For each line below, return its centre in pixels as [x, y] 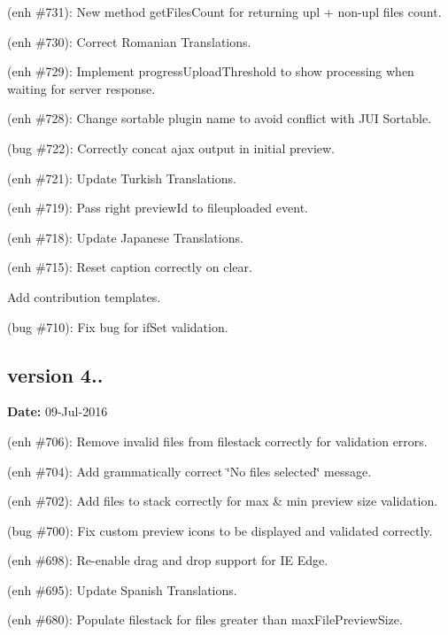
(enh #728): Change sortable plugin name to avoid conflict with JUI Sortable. [220, 118]
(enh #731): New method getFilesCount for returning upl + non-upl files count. [224, 12]
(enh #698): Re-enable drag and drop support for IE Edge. [168, 560]
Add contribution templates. [84, 296]
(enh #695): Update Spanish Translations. [122, 589]
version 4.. [55, 374]
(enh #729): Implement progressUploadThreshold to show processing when [211, 71]
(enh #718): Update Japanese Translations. [125, 237]
